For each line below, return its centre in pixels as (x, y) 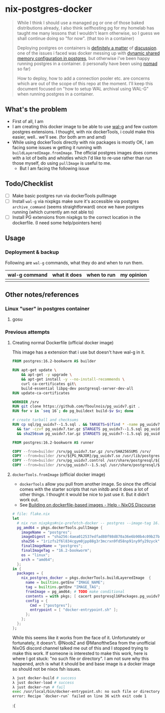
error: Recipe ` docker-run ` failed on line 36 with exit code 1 (79, 696)
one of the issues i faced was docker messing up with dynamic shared (88, 53)
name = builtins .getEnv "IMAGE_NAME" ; (65, 583)
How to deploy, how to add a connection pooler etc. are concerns (83, 78)
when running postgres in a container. (55, 94)
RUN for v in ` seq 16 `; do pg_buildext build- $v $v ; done (73, 411)
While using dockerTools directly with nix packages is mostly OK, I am (83, 142)
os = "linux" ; (36, 555)
